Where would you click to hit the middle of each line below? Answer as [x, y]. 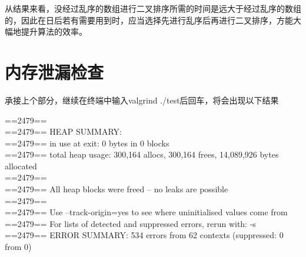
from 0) [18, 247]
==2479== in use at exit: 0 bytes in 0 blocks [87, 143]
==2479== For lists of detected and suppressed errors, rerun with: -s [130, 223]
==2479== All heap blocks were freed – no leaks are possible [117, 189]
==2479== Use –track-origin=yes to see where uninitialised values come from [146, 212]
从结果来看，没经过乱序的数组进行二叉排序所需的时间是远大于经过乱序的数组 [153, 8]
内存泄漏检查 [54, 71]
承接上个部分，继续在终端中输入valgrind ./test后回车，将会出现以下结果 [142, 100]
